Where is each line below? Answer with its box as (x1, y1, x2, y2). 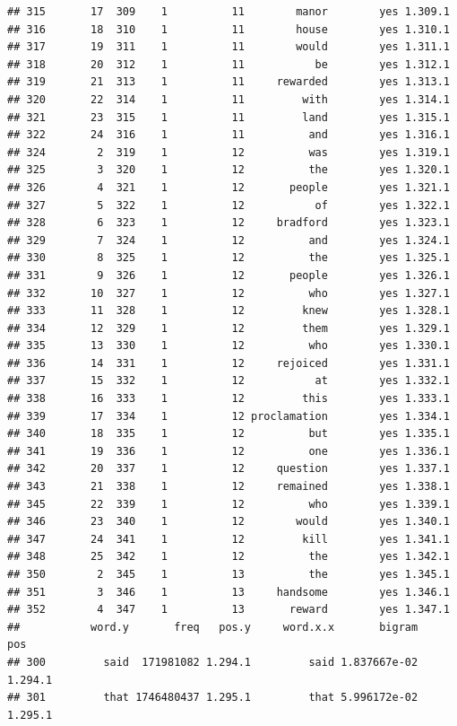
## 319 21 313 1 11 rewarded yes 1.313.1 (7, 75, 450, 89)
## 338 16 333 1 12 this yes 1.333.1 (7, 392, 450, 406)
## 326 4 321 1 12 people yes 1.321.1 (7, 180, 450, 194)
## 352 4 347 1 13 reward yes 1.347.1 (7, 603, 450, 617)
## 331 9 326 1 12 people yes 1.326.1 (7, 268, 450, 282)
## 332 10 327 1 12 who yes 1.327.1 (7, 286, 450, 300)
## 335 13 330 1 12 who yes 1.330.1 (7, 339, 450, 353)
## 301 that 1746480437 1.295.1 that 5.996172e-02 (7, 691, 418, 704)
